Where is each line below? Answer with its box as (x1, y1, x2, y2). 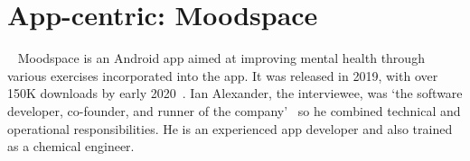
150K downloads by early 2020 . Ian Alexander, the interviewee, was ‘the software (7, 84, 463, 103)
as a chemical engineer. (7, 137, 135, 156)
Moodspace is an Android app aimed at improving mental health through (17, 49, 425, 67)
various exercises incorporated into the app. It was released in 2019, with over (7, 66, 438, 85)
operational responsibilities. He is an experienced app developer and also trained (7, 119, 453, 138)
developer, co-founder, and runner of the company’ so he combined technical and (7, 101, 461, 120)
